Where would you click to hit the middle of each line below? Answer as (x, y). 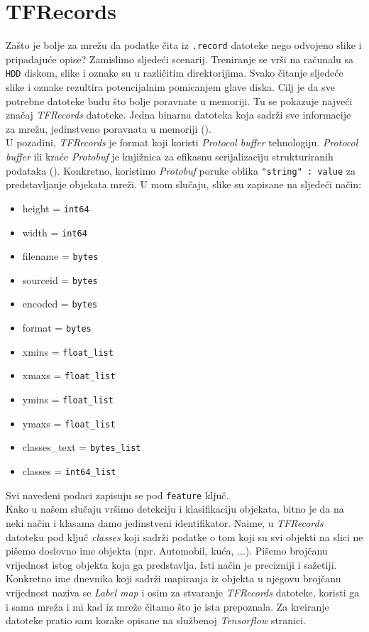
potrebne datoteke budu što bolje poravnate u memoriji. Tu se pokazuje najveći (179, 100)
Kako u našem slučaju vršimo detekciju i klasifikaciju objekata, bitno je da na (175, 509)
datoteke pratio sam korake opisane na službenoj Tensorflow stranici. (156, 620)
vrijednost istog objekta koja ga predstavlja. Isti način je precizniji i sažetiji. (171, 564)
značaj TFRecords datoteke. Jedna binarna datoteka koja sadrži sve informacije (178, 115)
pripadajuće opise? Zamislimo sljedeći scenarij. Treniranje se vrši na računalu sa (180, 59)
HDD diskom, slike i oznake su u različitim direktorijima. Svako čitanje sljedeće (175, 73)
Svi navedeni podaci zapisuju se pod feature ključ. (117, 495)
